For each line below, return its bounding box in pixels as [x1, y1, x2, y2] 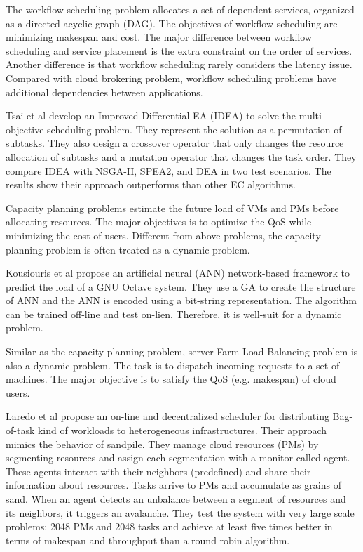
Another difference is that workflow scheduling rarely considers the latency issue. [6, 57, 352, 72]
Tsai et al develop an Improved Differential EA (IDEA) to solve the [6, 108, 296, 123]
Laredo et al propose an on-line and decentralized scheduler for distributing [6, 409, 329, 423]
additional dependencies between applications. [6, 84, 203, 99]
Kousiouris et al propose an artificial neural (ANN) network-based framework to [6, 265, 350, 280]
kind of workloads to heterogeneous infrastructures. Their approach [37, 423, 327, 438]
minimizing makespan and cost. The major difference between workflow [6, 29, 312, 44]
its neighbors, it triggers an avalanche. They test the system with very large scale [6, 505, 355, 520]
